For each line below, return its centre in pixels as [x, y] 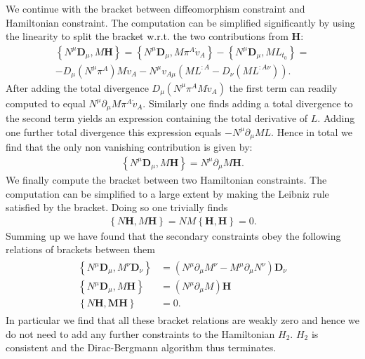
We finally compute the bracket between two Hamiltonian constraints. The [166, 179]
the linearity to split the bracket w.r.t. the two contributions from [147, 36]
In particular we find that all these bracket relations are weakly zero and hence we [182, 320]
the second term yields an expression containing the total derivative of [157, 118]
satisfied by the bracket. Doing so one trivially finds [117, 207]
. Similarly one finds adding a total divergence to [248, 103]
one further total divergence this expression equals [114, 131]
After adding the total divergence [77, 87]
